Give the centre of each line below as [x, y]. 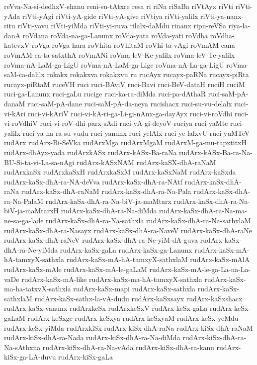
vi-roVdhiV [21, 123]
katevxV [17, 45]
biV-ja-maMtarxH [32, 211]
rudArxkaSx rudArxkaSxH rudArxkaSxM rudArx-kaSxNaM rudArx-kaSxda [120, 172]
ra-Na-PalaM [24, 201]
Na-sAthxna [22, 347]
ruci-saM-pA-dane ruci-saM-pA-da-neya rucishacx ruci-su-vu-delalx [130, 103]
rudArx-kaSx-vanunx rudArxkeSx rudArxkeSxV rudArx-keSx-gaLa [106, 308]
